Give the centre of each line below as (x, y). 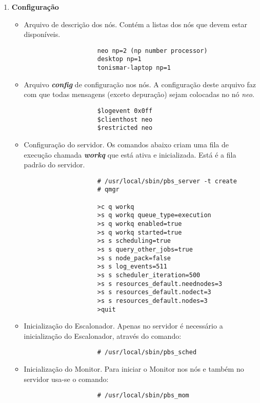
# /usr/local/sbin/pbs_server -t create (167, 181)
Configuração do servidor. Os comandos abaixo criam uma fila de (126, 144)
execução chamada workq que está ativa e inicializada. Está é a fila (130, 154)
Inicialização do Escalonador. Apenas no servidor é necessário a (123, 326)
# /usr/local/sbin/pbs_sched (147, 352)
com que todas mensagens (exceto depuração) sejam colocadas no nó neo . (139, 94)
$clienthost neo (125, 119)
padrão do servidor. (54, 165)
